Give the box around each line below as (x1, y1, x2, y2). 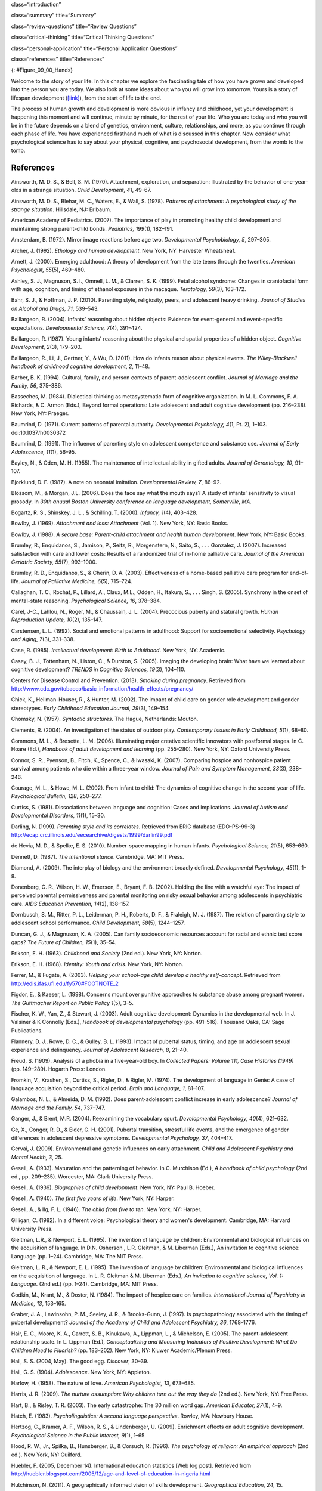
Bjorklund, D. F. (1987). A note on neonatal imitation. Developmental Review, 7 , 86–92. (11, 478, 222, 485)
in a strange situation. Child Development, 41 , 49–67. (23, 187, 152, 194)
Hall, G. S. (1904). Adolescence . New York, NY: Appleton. (11, 1369, 151, 1376)
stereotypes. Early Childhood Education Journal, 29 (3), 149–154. (11, 704, 170, 712)
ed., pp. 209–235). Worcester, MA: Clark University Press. (11, 1173, 153, 1180)
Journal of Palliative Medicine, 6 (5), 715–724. (21, 577, 132, 584)
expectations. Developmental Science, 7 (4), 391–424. (11, 324, 143, 331)
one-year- (283, 178, 308, 185)
